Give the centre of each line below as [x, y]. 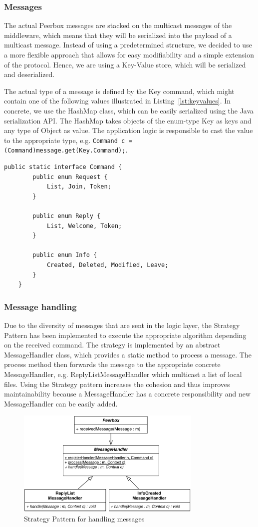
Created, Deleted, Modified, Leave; [108, 265]
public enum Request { [70, 177]
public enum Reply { [67, 216]
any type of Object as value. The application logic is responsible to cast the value [129, 130]
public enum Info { [65, 255]
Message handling [40, 306]
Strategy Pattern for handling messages [84, 518]
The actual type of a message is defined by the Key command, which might [119, 91]
